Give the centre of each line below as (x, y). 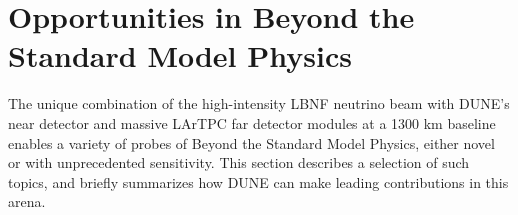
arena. (27, 201)
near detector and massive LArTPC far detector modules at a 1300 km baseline (252, 122)
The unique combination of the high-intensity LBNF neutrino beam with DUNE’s (259, 103)
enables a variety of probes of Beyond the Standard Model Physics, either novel (251, 142)
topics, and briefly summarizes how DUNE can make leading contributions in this (258, 181)
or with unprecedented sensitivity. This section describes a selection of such (239, 162)
